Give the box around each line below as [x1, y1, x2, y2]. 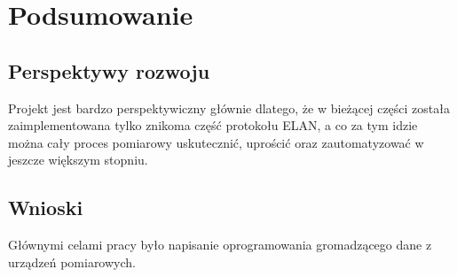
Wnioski [8, 194, 83, 221]
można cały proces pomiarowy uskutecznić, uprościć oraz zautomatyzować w [8, 133, 424, 151]
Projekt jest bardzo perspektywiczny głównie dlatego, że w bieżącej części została [8, 98, 451, 117]
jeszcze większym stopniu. [8, 150, 148, 169]
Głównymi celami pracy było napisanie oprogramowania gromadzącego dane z [8, 235, 432, 254]
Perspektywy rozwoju [8, 57, 210, 84]
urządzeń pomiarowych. [8, 252, 136, 271]
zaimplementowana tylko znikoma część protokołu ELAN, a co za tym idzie [8, 116, 418, 135]
